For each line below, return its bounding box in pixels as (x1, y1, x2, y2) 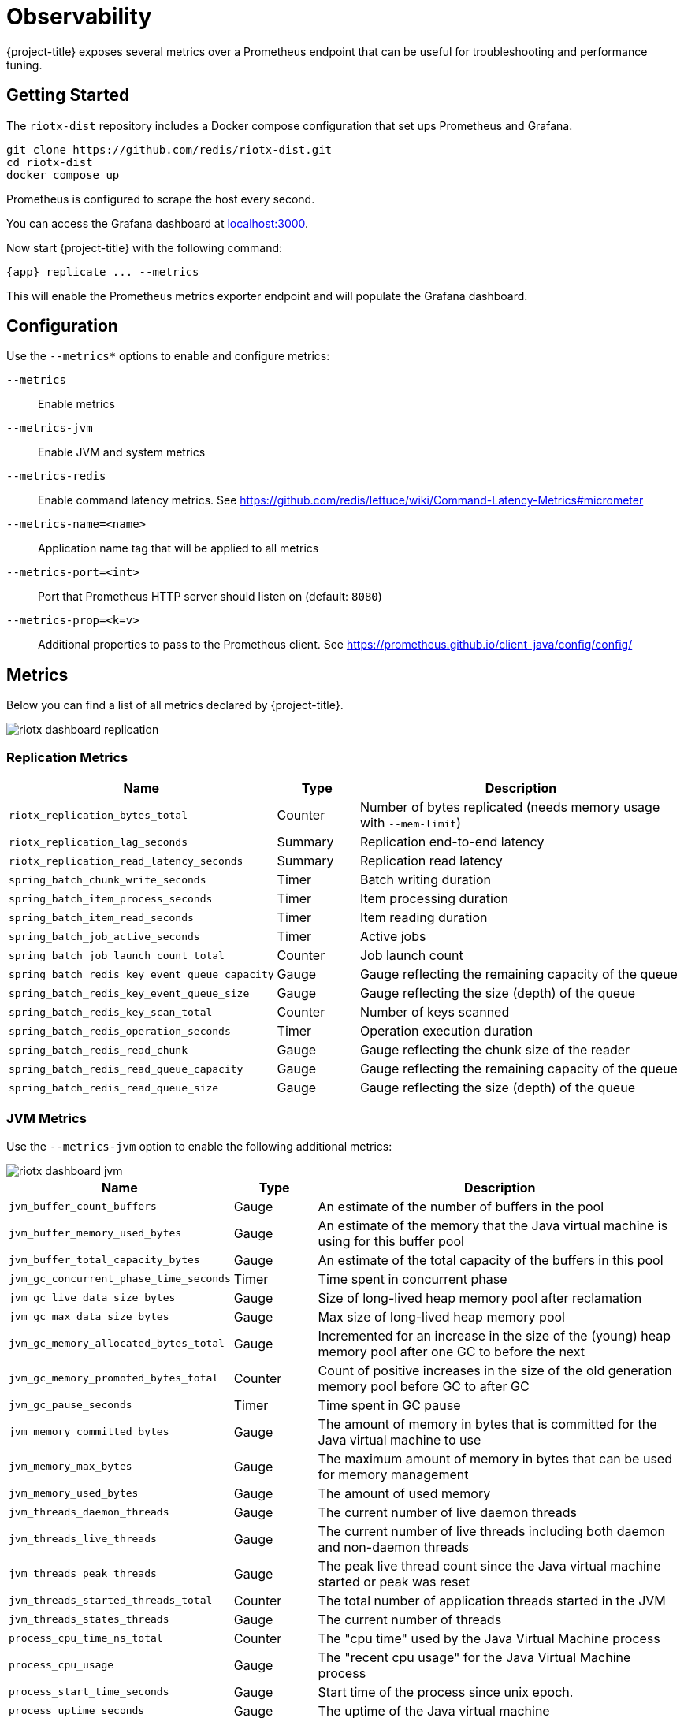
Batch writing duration (359, 872, 491, 888)
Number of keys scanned (359, 1004, 510, 1021)
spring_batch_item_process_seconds (9, 892, 213, 905)
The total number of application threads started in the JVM (318, 1592, 666, 1608)
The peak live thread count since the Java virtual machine (318, 1557, 661, 1574)
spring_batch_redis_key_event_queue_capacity (9, 968, 274, 980)
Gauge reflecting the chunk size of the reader (359, 1042, 630, 1058)
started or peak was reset (318, 1573, 470, 1590)
